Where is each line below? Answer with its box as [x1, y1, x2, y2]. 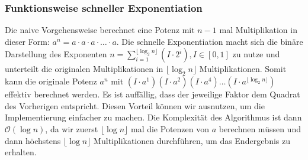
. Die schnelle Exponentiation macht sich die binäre [116, 35, 303, 47]
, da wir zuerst [45, 122, 98, 135]
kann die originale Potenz [5, 75, 97, 87]
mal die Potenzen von [130, 122, 209, 135]
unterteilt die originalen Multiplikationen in [5, 63, 163, 75]
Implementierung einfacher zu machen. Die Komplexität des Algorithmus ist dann [5, 111, 302, 123]
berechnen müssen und [219, 122, 301, 135]
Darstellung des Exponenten [5, 48, 107, 60]
